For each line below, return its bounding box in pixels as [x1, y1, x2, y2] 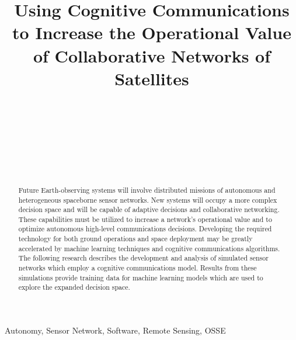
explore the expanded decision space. [18, 282, 130, 292]
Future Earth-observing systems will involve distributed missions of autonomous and [18, 185, 276, 195]
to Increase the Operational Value [12, 20, 291, 44]
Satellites [114, 66, 189, 90]
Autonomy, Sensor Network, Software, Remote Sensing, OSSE [5, 324, 226, 336]
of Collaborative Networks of [33, 43, 271, 67]
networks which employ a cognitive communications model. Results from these [18, 263, 257, 273]
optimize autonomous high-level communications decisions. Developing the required [18, 224, 272, 234]
